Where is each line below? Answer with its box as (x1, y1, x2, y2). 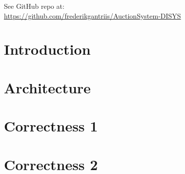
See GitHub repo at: (4, 1, 64, 11)
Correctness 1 (4, 116, 98, 136)
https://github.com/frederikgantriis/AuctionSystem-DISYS (4, 10, 181, 21)
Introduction (4, 39, 91, 59)
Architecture (4, 77, 91, 97)
